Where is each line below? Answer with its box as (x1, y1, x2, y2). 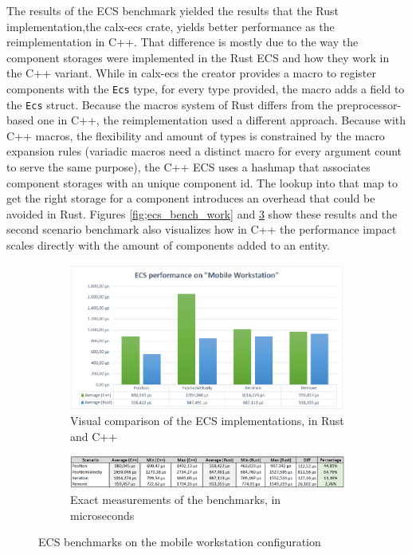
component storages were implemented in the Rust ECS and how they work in (6, 49, 390, 65)
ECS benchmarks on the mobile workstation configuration (38, 533, 321, 550)
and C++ (70, 427, 118, 444)
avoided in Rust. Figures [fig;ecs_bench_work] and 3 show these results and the (6, 205, 398, 222)
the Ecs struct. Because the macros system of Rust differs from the (6, 96, 333, 112)
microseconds (70, 506, 135, 523)
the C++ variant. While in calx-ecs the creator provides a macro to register (6, 65, 377, 81)
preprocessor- (336, 96, 402, 112)
